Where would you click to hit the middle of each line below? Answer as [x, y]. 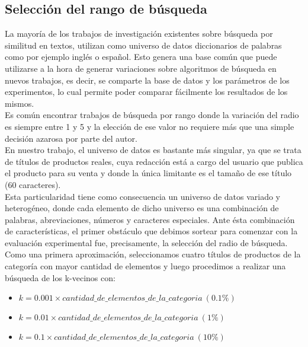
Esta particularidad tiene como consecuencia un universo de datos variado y [142, 196]
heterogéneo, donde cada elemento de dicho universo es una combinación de [142, 208]
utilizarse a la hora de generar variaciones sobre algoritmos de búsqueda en [141, 68]
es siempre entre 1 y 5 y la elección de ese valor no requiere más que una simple [150, 126]
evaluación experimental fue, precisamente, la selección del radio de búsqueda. [146, 242]
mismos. [20, 103]
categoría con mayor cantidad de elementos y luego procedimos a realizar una [145, 266]
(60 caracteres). [33, 184]
